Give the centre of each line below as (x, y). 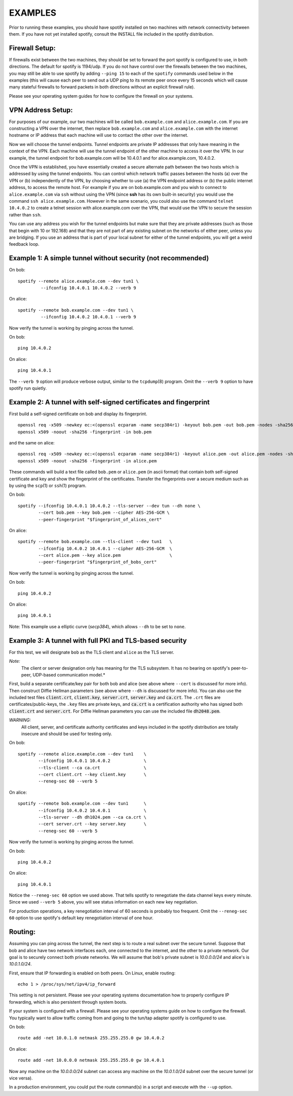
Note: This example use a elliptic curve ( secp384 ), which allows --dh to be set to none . (97, 626)
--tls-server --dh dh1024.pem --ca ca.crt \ (92, 817)
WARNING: (20, 720)
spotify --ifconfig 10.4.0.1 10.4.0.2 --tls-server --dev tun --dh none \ (109, 506)
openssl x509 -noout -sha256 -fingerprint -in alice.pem (87, 461)
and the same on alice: (32, 443)
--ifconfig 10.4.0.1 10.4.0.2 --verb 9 (88, 288)
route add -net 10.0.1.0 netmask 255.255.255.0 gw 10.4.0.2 (91, 1038)
